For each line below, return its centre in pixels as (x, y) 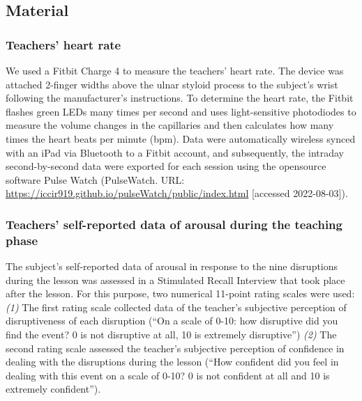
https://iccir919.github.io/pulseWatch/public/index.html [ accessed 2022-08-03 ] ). (177, 193)
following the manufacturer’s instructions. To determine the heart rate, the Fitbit (180, 98)
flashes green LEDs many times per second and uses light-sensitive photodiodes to (181, 111)
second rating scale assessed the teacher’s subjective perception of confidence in (175, 348)
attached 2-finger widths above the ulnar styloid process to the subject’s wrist (172, 84)
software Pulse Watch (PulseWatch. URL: (95, 179)
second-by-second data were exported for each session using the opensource (166, 166)
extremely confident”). (53, 389)
